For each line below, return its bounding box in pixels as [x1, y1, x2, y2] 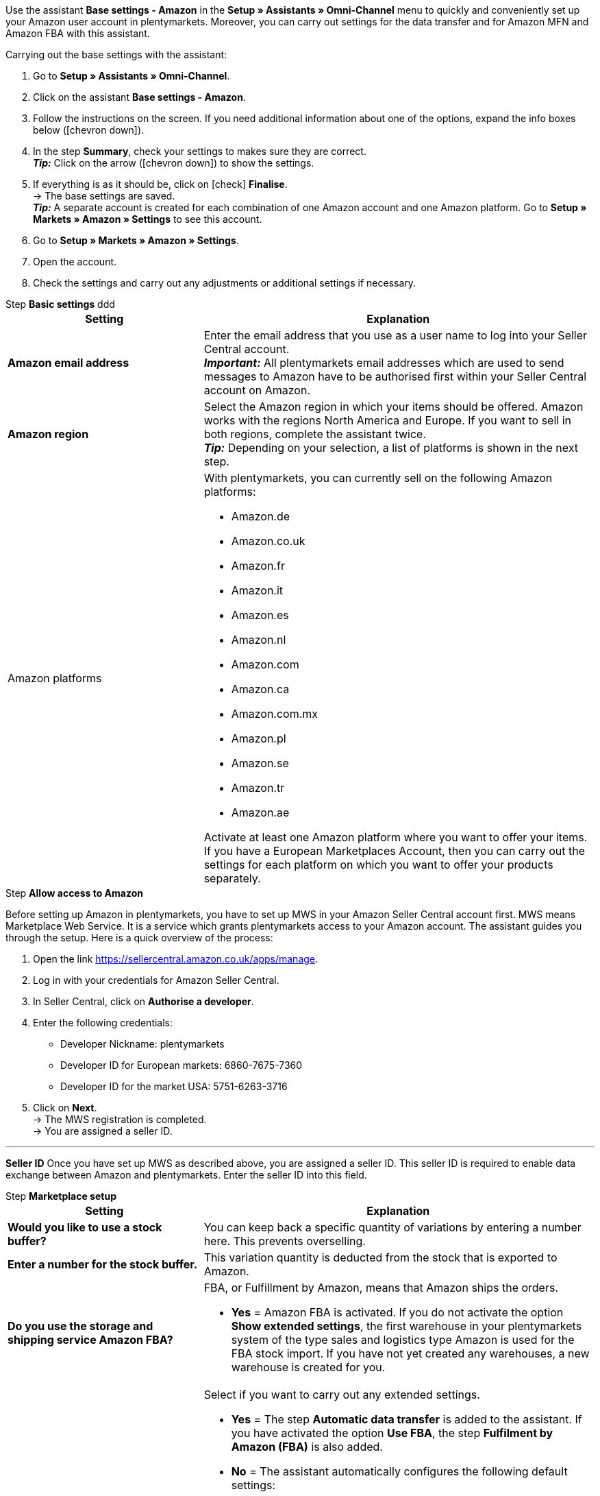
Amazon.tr [231, 781, 285, 795]
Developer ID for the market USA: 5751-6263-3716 [60, 1081, 288, 1092]
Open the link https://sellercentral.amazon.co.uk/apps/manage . [33, 953, 318, 965]
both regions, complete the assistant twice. [203, 427, 426, 441]
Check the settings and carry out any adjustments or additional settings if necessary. [33, 277, 416, 289]
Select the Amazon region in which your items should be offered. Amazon [203, 400, 584, 413]
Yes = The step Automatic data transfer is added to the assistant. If [231, 1412, 582, 1426]
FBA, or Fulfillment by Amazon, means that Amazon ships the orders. [203, 1281, 559, 1294]
